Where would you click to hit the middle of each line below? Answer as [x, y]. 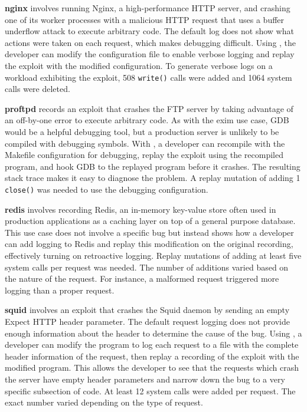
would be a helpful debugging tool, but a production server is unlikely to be [142, 131]
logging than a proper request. [60, 290]
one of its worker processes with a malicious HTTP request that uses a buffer [145, 19]
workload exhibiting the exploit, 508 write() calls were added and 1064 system [148, 77]
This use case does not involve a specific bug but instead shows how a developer [149, 232]
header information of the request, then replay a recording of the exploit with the [152, 356]
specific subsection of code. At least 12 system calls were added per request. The [150, 390]
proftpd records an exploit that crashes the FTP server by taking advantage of [149, 108]
